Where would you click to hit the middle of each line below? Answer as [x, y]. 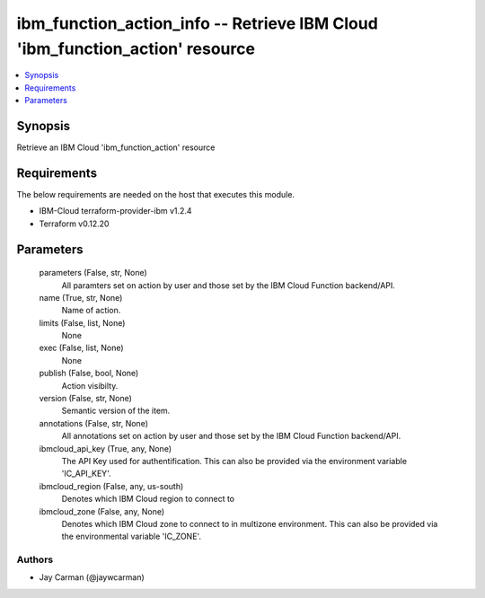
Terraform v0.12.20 [74, 224]
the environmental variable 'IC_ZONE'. [132, 536]
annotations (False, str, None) [93, 423]
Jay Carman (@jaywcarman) [92, 577]
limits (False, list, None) [82, 322]
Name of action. [91, 311]
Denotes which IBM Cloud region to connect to [148, 499]
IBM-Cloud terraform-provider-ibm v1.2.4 [115, 211]
